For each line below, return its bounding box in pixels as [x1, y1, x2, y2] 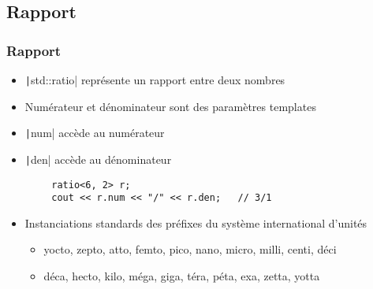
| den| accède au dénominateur [24, 150, 172, 167]
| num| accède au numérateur [24, 124, 165, 141]
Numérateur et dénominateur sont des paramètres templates [24, 98, 316, 114]
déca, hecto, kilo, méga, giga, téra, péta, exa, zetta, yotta [43, 268, 320, 284]
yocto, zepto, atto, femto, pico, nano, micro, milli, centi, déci [43, 241, 337, 258]
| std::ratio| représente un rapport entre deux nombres [24, 72, 285, 87]
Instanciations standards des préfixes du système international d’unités [24, 214, 367, 231]
